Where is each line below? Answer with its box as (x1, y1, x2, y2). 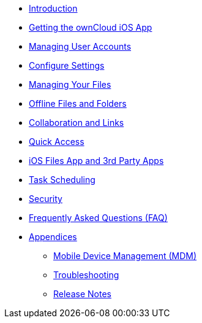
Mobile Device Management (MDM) (53, 251, 197, 261)
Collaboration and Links (29, 117, 124, 128)
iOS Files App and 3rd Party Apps (29, 155, 164, 166)
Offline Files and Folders (29, 98, 127, 109)
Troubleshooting (53, 270, 119, 280)
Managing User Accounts (29, 41, 132, 52)
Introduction (29, 3, 78, 14)
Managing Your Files (29, 79, 111, 90)
